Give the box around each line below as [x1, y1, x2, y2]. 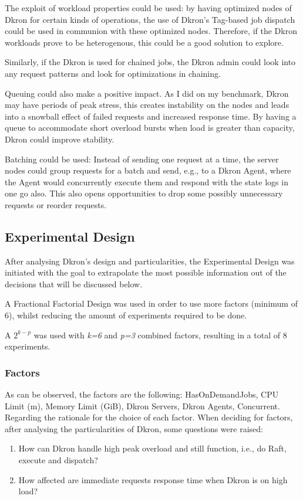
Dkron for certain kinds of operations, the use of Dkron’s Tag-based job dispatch [5, 13, 295, 25]
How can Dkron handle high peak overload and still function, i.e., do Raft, [18, 442, 287, 454]
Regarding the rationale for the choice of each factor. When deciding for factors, [5, 411, 293, 423]
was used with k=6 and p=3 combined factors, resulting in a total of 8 [33, 328, 287, 341]
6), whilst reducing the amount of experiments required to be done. [5, 309, 247, 321]
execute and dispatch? [18, 454, 98, 466]
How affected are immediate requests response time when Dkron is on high [18, 473, 288, 486]
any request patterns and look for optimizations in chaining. [5, 67, 221, 79]
